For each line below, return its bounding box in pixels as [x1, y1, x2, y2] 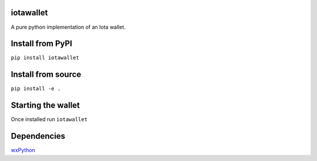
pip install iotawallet [11, 55, 79, 61]
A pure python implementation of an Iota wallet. [11, 24, 126, 31]
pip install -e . [11, 85, 61, 92]
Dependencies [11, 131, 66, 141]
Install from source [11, 69, 82, 79]
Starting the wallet [11, 100, 80, 110]
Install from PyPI [11, 39, 73, 49]
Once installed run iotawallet [11, 116, 88, 123]
